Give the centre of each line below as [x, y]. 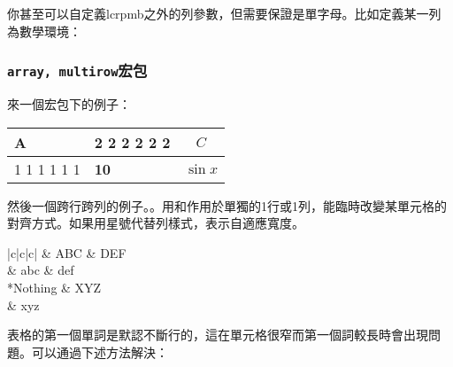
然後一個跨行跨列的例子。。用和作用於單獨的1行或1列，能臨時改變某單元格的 [227, 205]
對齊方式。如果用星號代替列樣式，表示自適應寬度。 [156, 223]
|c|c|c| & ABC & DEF [67, 252]
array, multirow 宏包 [77, 70]
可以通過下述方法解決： [100, 351]
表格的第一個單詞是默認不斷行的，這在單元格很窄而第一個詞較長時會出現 [218, 335]
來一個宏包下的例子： [69, 103]
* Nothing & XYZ [54, 287]
